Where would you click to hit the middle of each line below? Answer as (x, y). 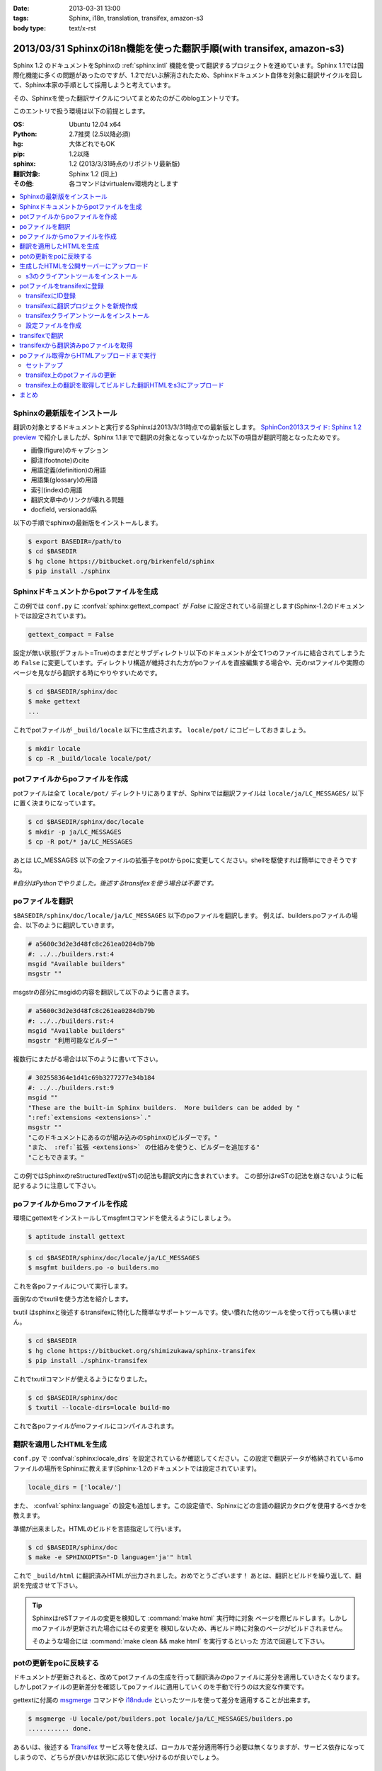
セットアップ (44, 366)
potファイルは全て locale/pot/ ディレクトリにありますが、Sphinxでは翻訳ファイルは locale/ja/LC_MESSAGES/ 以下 (189, 793)
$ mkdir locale (54, 748)
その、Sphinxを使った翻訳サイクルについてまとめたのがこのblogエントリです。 (128, 98)
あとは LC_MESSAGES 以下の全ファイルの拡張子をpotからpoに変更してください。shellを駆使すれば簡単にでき (173, 860)
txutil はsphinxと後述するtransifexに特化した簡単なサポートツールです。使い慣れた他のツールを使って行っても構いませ (185, 1312)
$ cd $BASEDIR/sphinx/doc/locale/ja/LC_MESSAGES (114, 1258)
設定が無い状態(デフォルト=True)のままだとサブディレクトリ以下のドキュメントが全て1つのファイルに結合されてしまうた (189, 653)
